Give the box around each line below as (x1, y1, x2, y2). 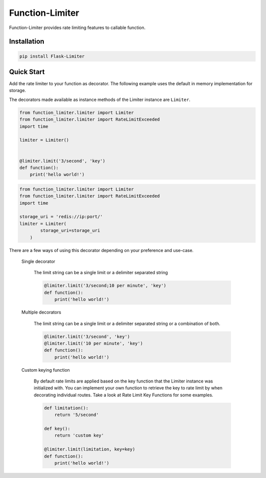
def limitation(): (44, 405, 89, 411)
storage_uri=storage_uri (40, 228, 100, 233)
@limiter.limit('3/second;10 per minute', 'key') (44, 283, 166, 288)
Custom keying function (21, 367, 70, 373)
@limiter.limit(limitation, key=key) (44, 446, 135, 452)
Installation (9, 37, 44, 46)
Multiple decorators (21, 309, 62, 315)
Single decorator (21, 258, 56, 264)
